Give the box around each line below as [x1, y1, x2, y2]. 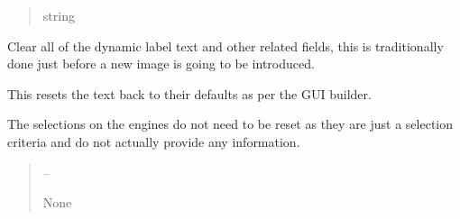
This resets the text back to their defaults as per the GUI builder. [7, 84, 372, 103]
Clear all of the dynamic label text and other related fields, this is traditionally [7, 36, 444, 55]
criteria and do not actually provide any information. [7, 132, 300, 151]
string [42, 6, 75, 24]
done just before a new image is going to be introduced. [7, 54, 315, 73]
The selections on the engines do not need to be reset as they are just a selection [7, 114, 454, 133]
